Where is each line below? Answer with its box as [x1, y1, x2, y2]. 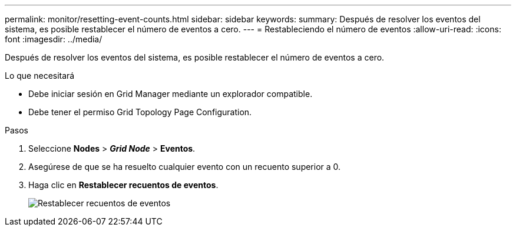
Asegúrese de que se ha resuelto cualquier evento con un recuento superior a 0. [28, 162, 341, 172]
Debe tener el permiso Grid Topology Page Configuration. [28, 107, 252, 117]
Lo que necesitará [5, 71, 75, 81]
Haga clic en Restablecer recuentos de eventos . [28, 180, 219, 190]
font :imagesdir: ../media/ [5, 34, 102, 44]
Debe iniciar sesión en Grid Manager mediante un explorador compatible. [28, 89, 313, 99]
